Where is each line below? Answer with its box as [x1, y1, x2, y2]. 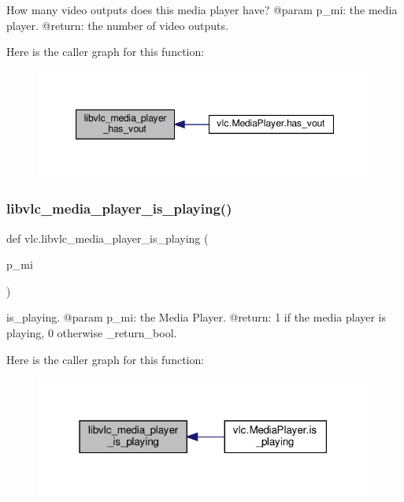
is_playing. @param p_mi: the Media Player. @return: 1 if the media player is [6, 309, 387, 325]
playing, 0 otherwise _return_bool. [6, 325, 177, 341]
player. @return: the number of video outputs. [6, 17, 228, 33]
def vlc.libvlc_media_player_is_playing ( [6, 229, 209, 246]
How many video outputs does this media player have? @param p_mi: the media [6, 2, 398, 17]
